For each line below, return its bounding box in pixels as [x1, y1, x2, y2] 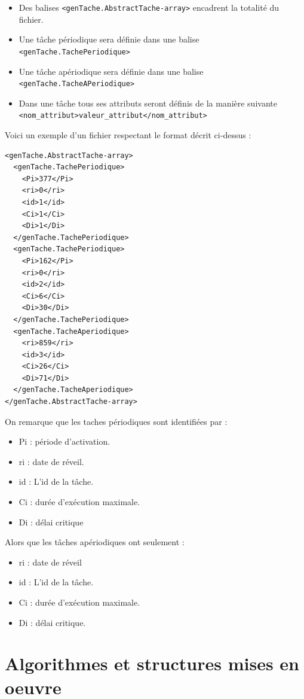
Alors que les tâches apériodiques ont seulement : [5, 536, 185, 548]
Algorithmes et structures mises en [5, 651, 299, 676]
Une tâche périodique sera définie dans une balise [19, 33, 199, 45]
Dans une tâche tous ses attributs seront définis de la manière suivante [19, 96, 277, 109]
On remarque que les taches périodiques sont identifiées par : [5, 415, 228, 427]
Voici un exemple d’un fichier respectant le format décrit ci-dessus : [5, 129, 251, 141]
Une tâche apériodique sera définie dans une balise [19, 65, 204, 77]
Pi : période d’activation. [19, 435, 110, 448]
